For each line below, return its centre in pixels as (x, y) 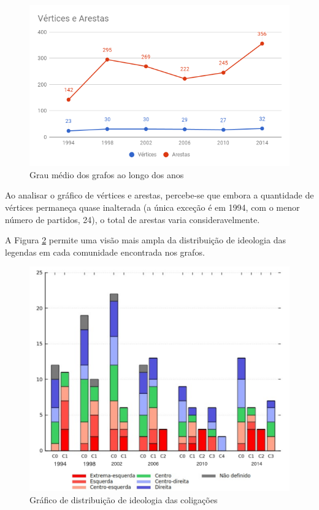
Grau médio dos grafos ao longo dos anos (107, 174)
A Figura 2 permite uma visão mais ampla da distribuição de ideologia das (145, 240)
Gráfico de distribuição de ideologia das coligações (124, 499)
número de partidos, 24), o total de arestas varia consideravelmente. (133, 219)
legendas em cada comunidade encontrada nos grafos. (105, 252)
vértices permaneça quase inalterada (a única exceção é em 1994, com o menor (152, 207)
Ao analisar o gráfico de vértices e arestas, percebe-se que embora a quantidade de (159, 195)
